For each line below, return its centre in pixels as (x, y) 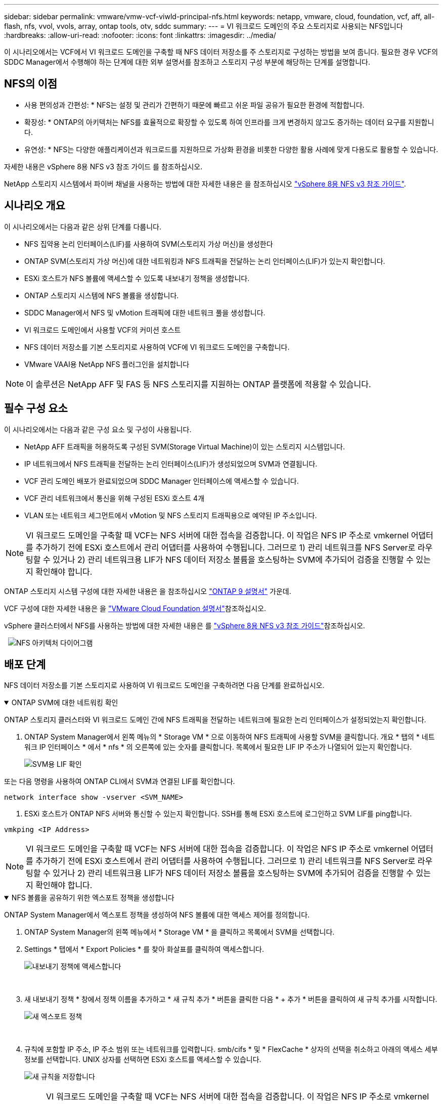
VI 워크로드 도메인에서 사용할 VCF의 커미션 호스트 (103, 330)
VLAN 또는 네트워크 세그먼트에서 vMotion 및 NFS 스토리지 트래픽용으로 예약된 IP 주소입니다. (171, 515)
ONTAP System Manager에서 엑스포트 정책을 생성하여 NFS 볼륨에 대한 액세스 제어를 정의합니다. (157, 915)
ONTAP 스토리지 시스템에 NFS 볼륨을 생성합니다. (102, 295)
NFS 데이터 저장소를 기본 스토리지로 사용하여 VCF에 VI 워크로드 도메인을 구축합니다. (157, 347)
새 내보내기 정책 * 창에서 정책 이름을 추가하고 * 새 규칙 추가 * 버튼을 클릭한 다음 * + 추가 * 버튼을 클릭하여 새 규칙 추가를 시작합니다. (231, 999)
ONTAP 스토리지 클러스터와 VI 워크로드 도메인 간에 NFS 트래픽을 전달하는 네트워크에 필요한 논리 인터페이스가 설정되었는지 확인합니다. (215, 720)
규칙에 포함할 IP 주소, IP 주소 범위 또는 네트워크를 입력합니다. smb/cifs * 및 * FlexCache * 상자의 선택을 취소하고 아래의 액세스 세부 (231, 1049)
